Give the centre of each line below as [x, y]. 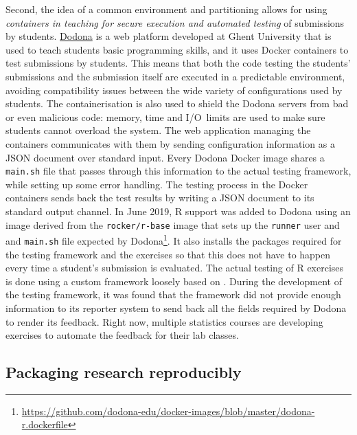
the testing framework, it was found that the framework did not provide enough [173, 294]
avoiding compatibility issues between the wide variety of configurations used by [174, 90]
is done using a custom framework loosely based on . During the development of [174, 281]
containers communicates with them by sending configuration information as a [170, 143]
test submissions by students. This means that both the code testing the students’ [178, 63]
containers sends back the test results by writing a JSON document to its [160, 198]
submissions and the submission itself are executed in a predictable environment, [175, 76]
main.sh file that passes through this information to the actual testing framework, [178, 171]
